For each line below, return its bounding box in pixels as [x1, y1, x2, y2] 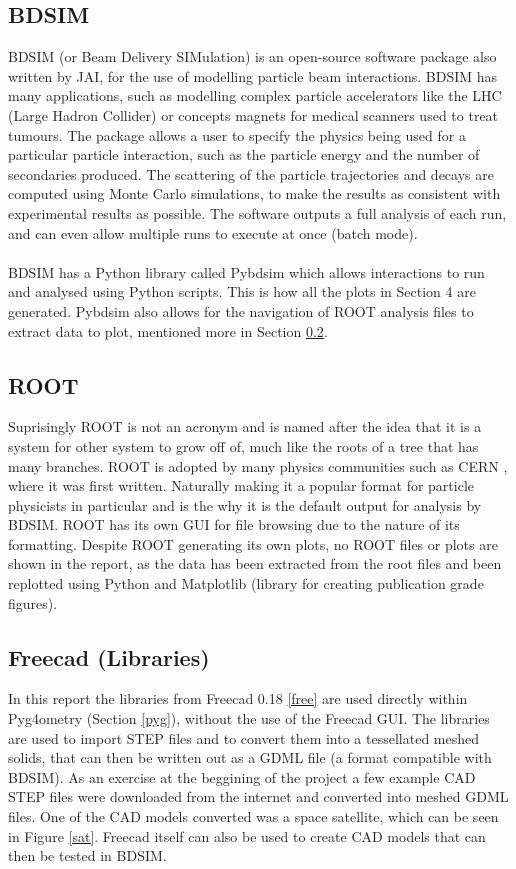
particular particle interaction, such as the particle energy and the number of [8, 144, 480, 165]
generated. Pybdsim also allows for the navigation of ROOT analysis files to [8, 300, 474, 321]
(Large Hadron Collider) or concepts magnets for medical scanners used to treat [8, 104, 499, 125]
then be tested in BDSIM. [8, 845, 167, 866]
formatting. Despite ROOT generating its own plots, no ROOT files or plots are [8, 533, 498, 554]
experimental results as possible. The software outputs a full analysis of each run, [8, 202, 507, 223]
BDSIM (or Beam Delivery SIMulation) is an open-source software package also [8, 46, 497, 67]
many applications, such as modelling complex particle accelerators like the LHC [8, 85, 502, 106]
